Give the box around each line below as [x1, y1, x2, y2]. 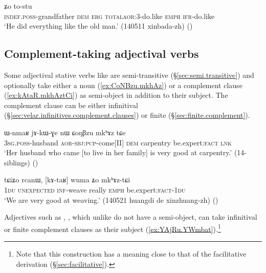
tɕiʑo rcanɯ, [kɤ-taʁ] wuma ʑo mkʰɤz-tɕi [4, 174, 130, 185]
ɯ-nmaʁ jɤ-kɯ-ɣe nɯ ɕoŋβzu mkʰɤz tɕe [4, 127, 126, 137]
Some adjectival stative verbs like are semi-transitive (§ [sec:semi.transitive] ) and [4, 69, 254, 80]
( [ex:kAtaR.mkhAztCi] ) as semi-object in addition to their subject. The [4, 90, 228, 100]
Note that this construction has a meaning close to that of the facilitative [16, 248, 247, 259]
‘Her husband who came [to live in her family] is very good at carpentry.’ [4, 147, 232, 158]
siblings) [4, 157, 30, 167]
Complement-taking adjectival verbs [4, 46, 199, 61]
